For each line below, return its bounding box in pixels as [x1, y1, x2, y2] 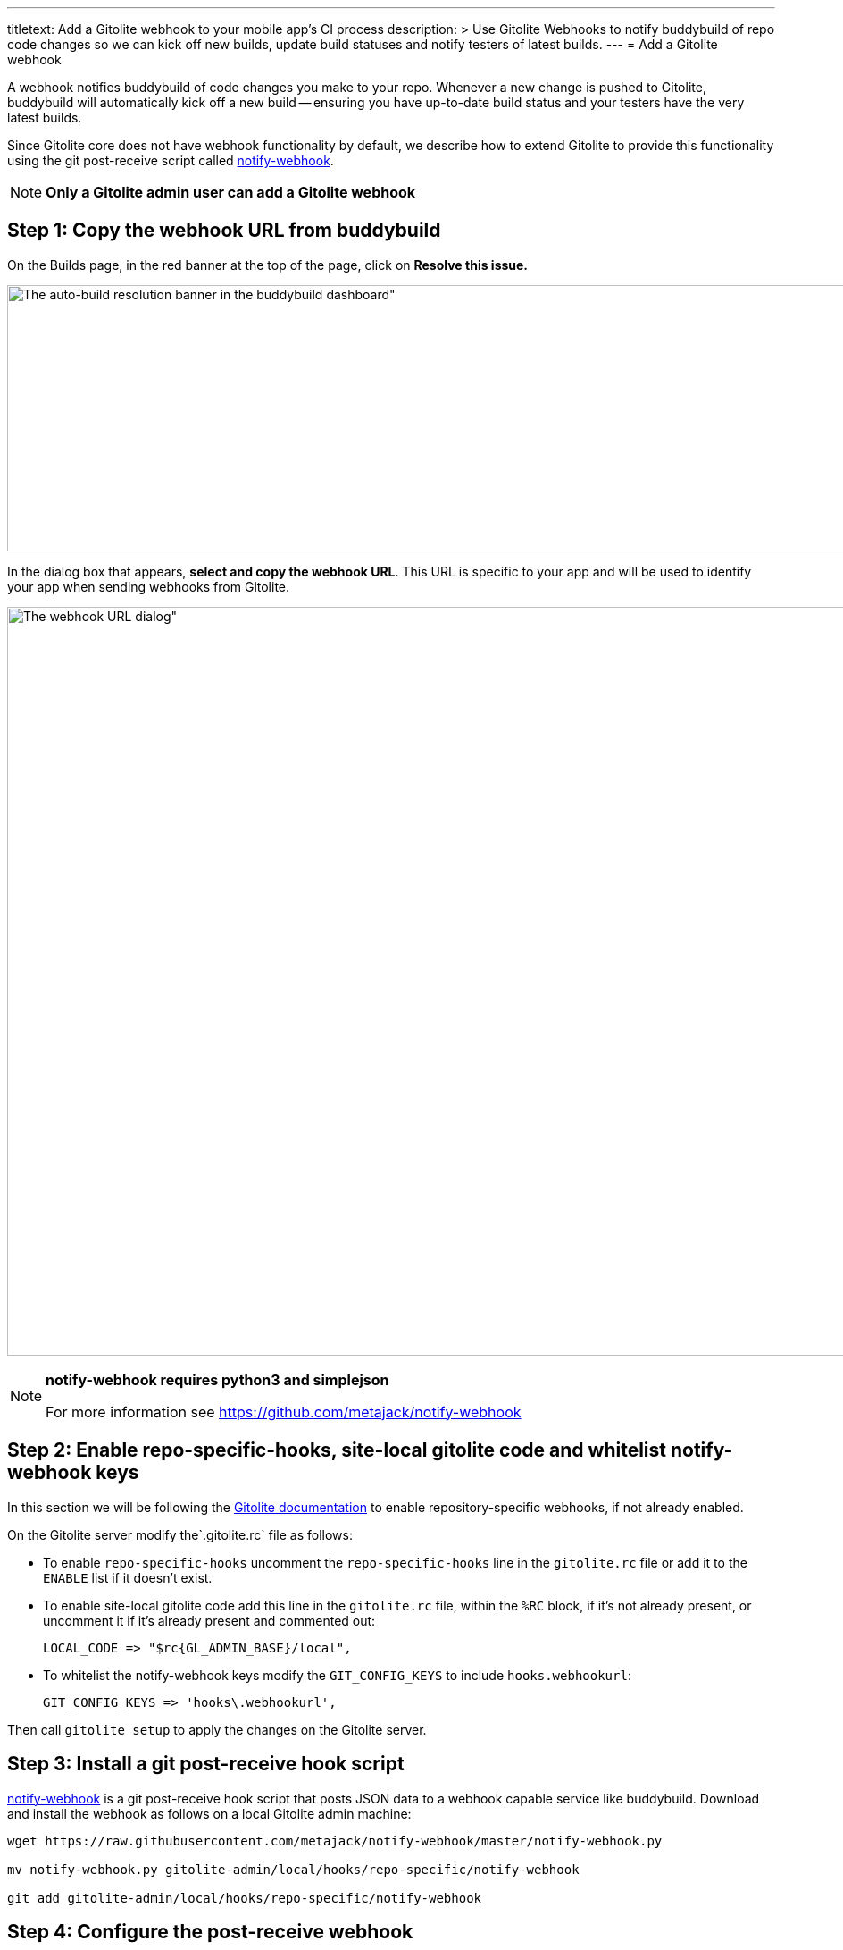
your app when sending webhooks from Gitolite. [7, 578, 290, 594]
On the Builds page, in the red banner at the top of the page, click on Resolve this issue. [7, 256, 529, 273]
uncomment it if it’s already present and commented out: [43, 1612, 376, 1628]
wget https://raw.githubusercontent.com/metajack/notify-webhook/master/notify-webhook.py [7, 1833, 663, 1848]
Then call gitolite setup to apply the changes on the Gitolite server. [7, 1721, 427, 1737]
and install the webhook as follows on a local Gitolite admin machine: [7, 1805, 412, 1821]
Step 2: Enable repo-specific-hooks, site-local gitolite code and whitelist [7, 1439, 666, 1462]
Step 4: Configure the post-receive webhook [7, 1920, 413, 1943]
